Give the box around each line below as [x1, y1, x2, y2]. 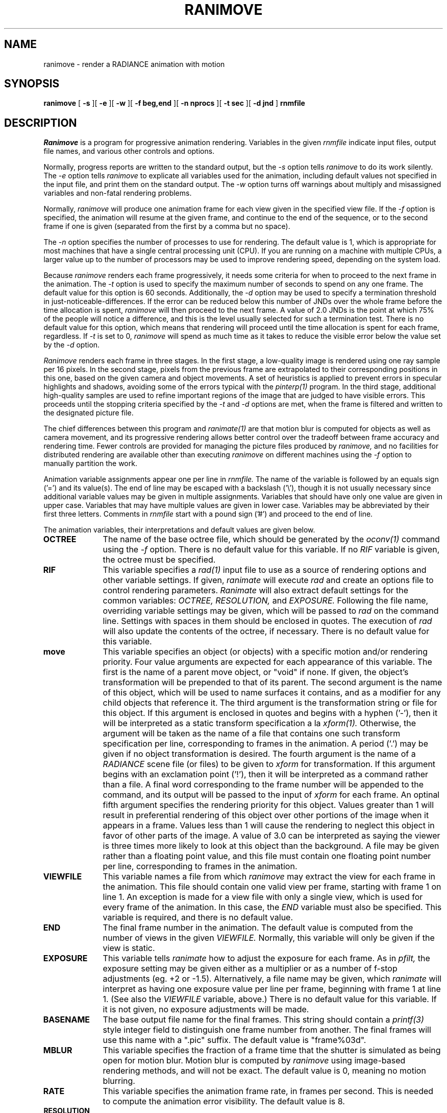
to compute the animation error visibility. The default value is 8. [103, 1096, 345, 1107]
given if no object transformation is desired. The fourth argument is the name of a [103, 749, 416, 759]
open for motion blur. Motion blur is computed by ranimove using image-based [103, 1055, 406, 1066]
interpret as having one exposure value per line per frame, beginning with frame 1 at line [103, 984, 441, 994]
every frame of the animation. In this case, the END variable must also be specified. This [103, 902, 442, 913]
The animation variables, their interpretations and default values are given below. [43, 525, 315, 535]
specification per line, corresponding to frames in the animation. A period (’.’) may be [103, 738, 428, 749]
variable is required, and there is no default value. [103, 912, 293, 923]
